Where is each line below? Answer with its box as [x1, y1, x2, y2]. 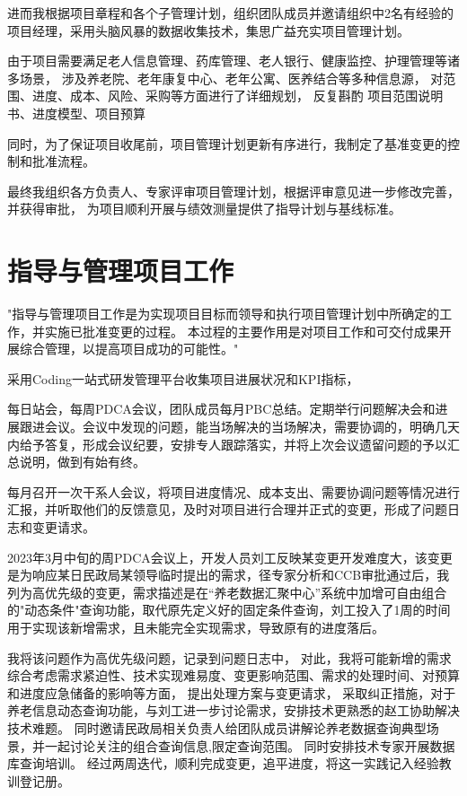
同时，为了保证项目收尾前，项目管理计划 [7, 134, 246, 153]
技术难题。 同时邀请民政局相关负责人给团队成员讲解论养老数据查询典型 [7, 718, 427, 737]
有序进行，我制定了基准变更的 [271, 134, 447, 153]
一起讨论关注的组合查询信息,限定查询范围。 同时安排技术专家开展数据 [44, 736, 455, 755]
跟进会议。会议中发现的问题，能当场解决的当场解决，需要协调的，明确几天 [19, 417, 460, 436]
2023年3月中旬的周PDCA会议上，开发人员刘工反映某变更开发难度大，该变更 [7, 547, 453, 566]
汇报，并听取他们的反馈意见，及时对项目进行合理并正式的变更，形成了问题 [7, 500, 447, 519]
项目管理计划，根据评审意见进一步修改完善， [196, 181, 460, 200]
